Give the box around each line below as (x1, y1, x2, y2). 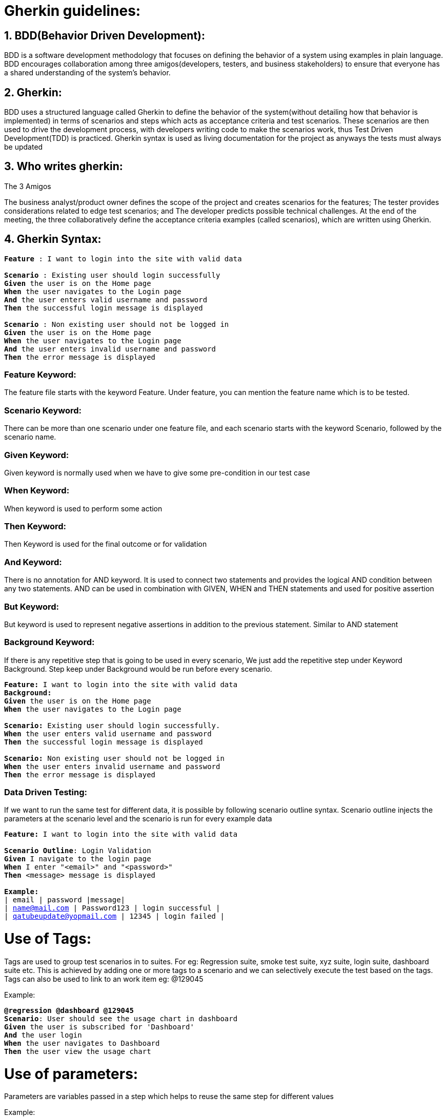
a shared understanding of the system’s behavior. (4, 68, 171, 77)
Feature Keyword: (4, 369, 76, 380)
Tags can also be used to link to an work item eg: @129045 (4, 974, 204, 983)
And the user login (4, 1030, 82, 1039)
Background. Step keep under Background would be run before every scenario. (4, 664, 272, 673)
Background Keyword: (4, 637, 95, 648)
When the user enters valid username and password (4, 729, 212, 738)
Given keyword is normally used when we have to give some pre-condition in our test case (4, 468, 310, 477)
